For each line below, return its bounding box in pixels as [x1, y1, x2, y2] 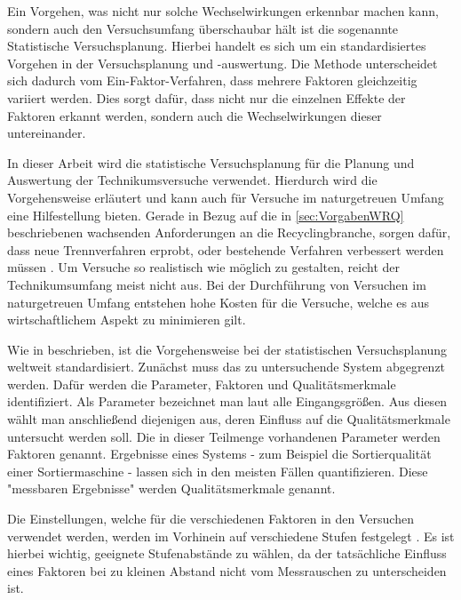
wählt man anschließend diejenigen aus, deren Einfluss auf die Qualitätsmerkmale [7, 410, 450, 428]
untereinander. [7, 124, 86, 142]
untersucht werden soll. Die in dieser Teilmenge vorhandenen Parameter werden [7, 427, 441, 445]
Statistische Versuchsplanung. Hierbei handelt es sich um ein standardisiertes [7, 36, 426, 55]
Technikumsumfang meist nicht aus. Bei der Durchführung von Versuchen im [7, 275, 426, 293]
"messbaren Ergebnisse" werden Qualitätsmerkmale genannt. [7, 479, 336, 498]
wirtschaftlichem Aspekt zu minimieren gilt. [7, 310, 246, 329]
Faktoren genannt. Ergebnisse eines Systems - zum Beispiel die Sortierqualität [7, 444, 432, 463]
